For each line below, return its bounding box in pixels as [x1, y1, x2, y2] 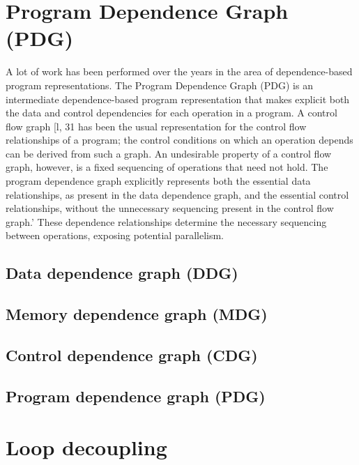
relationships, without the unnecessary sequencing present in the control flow [6, 201, 334, 215]
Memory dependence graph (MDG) [6, 303, 268, 325]
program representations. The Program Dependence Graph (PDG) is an [6, 77, 313, 92]
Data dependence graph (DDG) [6, 262, 238, 284]
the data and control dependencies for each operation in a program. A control [6, 105, 337, 120]
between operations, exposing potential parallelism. [6, 228, 224, 243]
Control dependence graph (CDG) [6, 344, 258, 365]
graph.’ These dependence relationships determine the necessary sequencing [6, 214, 327, 229]
